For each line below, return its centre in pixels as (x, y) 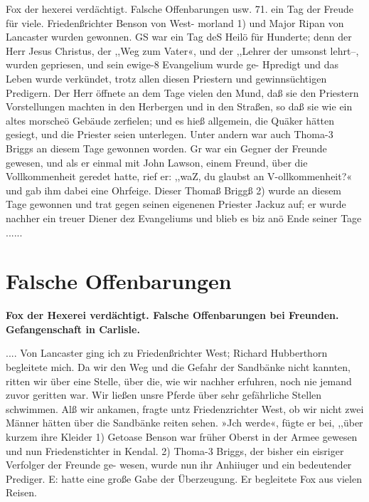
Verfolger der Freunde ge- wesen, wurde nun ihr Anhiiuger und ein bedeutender (179, 465)
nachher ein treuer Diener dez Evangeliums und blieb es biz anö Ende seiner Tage (184, 218)
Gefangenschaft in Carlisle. (73, 329)
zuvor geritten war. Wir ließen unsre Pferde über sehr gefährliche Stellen (164, 395)
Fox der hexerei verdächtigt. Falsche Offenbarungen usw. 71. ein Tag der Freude (180, 9)
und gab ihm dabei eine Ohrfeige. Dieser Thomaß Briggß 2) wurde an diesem (174, 190)
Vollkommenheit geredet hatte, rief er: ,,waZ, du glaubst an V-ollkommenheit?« (179, 176)
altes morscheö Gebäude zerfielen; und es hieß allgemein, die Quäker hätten (170, 120)
